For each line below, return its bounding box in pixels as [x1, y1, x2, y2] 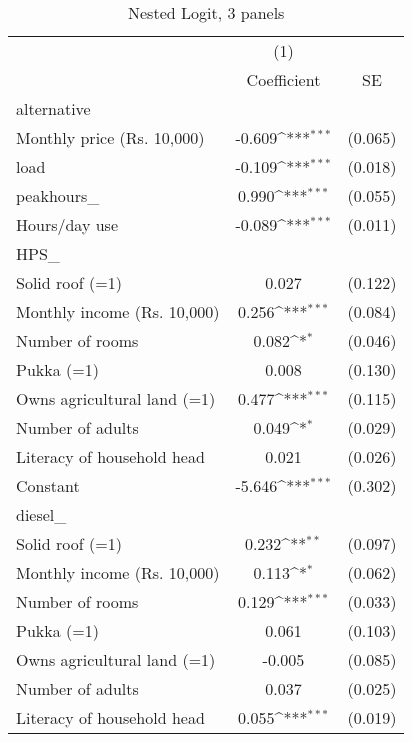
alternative [16, 97, 91, 120]
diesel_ [16, 503, 67, 526]
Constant [16, 474, 80, 497]
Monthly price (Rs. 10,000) [16, 126, 205, 149]
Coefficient [246, 68, 321, 91]
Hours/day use [16, 213, 119, 236]
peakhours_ [16, 184, 100, 207]
